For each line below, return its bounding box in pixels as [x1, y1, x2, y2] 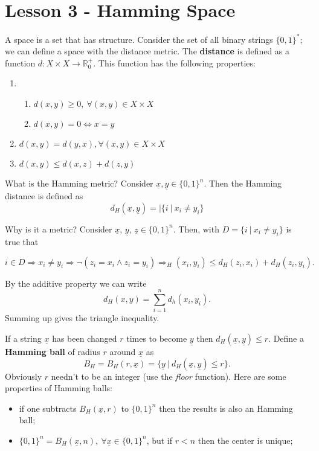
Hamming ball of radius [5, 345, 100, 357]
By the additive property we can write [5, 277, 147, 289]
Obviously [5, 369, 42, 382]
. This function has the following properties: [93, 56, 256, 69]
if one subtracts [19, 401, 77, 414]
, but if [146, 433, 173, 446]
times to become [126, 331, 187, 344]
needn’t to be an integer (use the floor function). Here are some [51, 369, 286, 382]
